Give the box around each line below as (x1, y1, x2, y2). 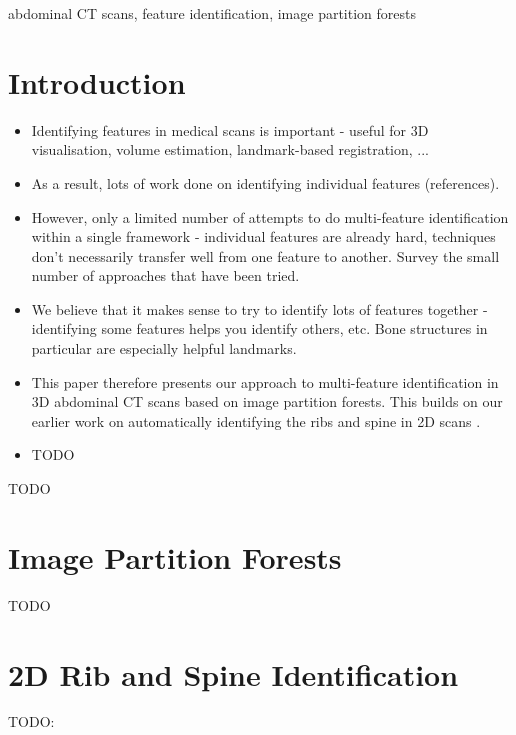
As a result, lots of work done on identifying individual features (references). (31, 172, 500, 193)
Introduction (8, 61, 186, 102)
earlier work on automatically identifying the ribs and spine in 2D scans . (31, 410, 481, 431)
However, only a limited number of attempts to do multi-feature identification (31, 206, 509, 227)
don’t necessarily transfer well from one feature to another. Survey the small (31, 245, 500, 266)
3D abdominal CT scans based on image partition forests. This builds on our (31, 391, 503, 412)
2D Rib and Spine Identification (8, 653, 459, 694)
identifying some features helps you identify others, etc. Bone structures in (31, 318, 488, 339)
